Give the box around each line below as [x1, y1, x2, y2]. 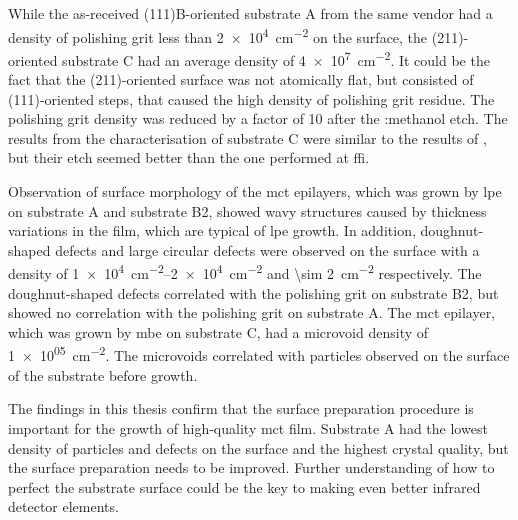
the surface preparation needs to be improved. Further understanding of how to [8, 457, 495, 478]
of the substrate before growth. [8, 364, 198, 385]
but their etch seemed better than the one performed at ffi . [8, 147, 370, 168]
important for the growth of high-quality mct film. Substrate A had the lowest [8, 417, 488, 438]
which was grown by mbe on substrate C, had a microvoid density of [8, 321, 429, 342]
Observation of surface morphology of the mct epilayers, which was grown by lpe [8, 181, 502, 202]
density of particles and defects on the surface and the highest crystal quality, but [8, 437, 509, 458]
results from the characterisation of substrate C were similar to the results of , [8, 127, 487, 148]
